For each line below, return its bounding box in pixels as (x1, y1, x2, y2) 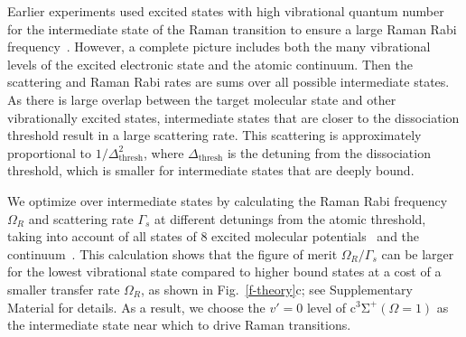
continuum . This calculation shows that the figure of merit (7, 244, 338, 263)
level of (306, 297, 347, 316)
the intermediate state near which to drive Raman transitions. (7, 315, 351, 334)
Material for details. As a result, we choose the (7, 297, 266, 316)
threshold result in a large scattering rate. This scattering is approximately (7, 126, 422, 145)
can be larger (381, 244, 454, 263)
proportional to (7, 143, 92, 162)
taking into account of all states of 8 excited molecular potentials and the (7, 227, 420, 246)
